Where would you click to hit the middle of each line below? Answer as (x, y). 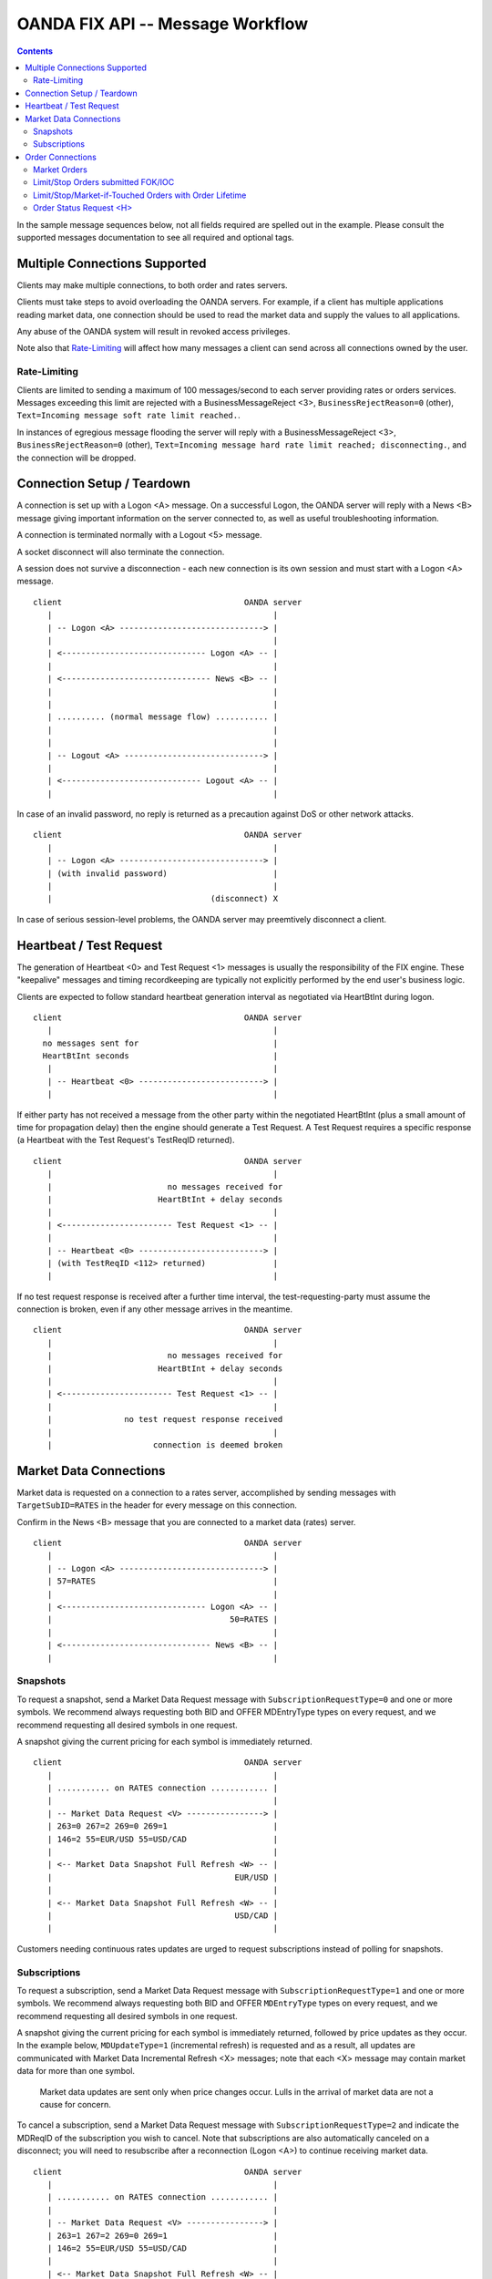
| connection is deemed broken (165, 1445)
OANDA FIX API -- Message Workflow (163, 24)
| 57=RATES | (162, 1581)
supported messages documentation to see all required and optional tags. (156, 238)
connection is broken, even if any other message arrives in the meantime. (155, 1309)
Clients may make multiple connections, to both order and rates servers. (152, 285)
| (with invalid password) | (162, 873)
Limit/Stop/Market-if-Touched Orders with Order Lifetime (140, 195)
